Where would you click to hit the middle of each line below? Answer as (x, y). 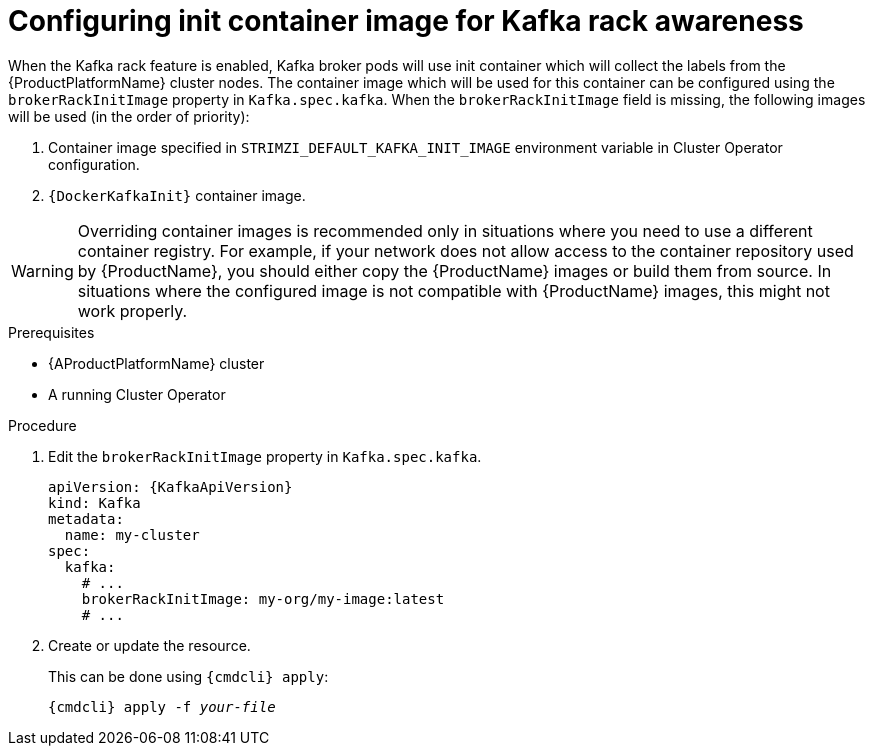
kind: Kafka (94, 502)
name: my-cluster (132, 534)
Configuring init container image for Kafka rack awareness (406, 21)
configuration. (94, 164)
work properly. (132, 310)
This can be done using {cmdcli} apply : (188, 676)
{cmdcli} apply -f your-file (162, 706)
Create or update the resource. (149, 645)
